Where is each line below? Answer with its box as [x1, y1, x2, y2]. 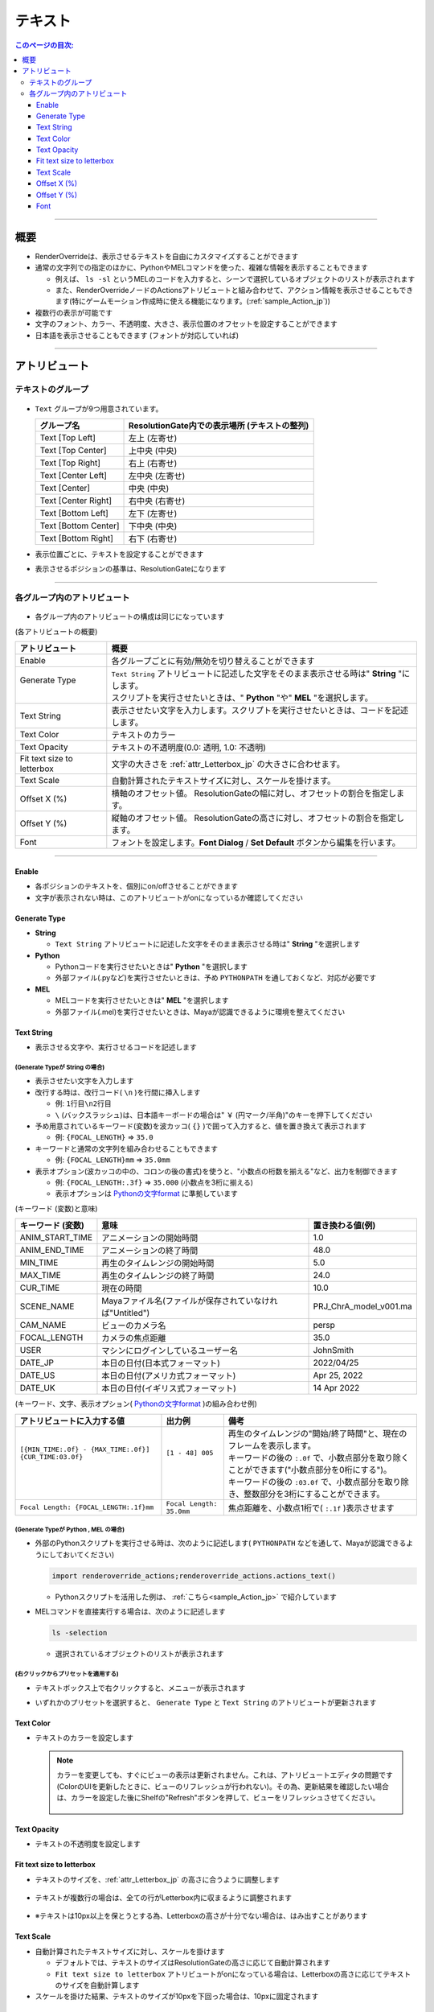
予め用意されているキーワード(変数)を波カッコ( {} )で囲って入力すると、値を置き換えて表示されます [35, 1121, 366, 1131]
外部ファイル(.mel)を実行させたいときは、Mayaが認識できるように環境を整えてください [55, 1007, 346, 1016]
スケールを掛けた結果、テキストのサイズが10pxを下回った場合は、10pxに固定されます [35, 1992, 319, 2002]
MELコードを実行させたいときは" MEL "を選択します [55, 996, 229, 1005]
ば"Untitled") [101, 1308, 150, 1319]
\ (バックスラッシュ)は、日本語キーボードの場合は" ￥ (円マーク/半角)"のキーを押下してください [55, 1110, 373, 1119]
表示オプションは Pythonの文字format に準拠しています [55, 1189, 239, 1198]
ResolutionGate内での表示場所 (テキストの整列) [129, 420, 309, 431]
